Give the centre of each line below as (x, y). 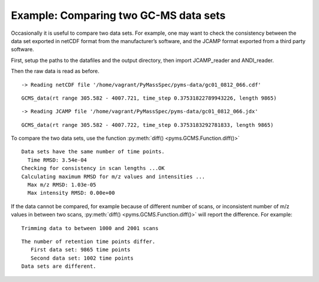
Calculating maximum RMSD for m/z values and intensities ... (113, 176)
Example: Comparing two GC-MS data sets (118, 15)
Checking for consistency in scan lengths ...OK (93, 168)
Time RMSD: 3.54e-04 (57, 160)
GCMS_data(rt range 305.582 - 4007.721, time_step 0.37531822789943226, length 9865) (149, 98)
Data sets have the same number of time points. (93, 152)
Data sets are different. (59, 266)
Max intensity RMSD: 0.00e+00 (71, 193)
